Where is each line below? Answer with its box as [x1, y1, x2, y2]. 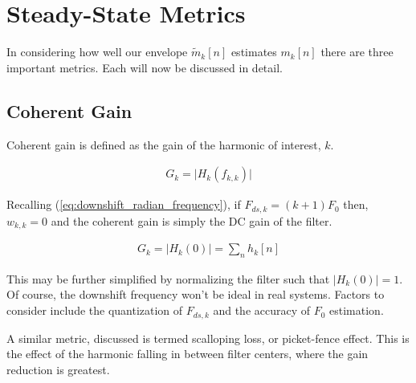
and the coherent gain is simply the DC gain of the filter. [51, 212, 332, 229]
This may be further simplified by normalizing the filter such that [6, 270, 330, 287]
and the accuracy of [213, 302, 311, 319]
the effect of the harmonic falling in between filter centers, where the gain [6, 345, 369, 362]
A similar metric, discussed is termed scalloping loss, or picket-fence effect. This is [6, 329, 410, 346]
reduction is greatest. [6, 361, 110, 377]
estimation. [329, 302, 384, 319]
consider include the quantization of [6, 302, 183, 319]
